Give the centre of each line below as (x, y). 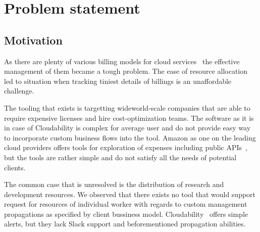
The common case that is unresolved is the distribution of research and (114, 184)
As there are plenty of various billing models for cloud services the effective (122, 61)
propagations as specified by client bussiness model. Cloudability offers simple (126, 214)
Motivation (33, 40)
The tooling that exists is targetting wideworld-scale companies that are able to (127, 107)
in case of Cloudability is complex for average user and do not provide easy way (127, 128)
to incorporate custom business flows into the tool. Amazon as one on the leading (130, 137)
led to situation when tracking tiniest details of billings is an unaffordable (118, 81)
